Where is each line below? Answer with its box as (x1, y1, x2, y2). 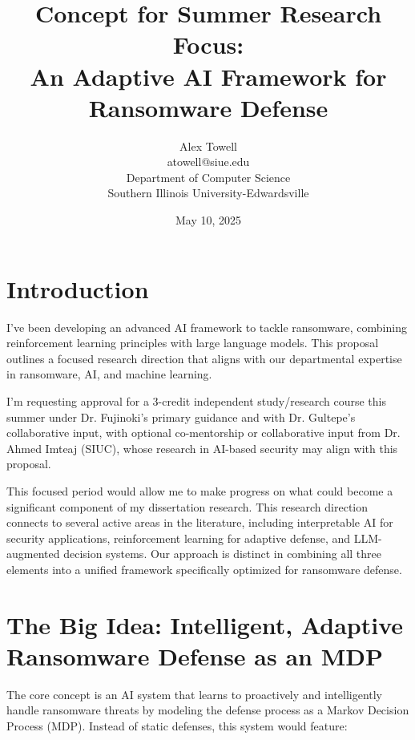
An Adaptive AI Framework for (30, 59, 387, 92)
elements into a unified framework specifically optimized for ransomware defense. (6, 560, 402, 577)
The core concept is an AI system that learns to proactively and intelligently (6, 685, 382, 702)
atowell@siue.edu (167, 153, 250, 170)
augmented (6, 545, 60, 562)
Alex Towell (179, 137, 237, 154)
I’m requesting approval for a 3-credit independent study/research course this (6, 392, 386, 409)
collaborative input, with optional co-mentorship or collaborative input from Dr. (6, 424, 401, 441)
